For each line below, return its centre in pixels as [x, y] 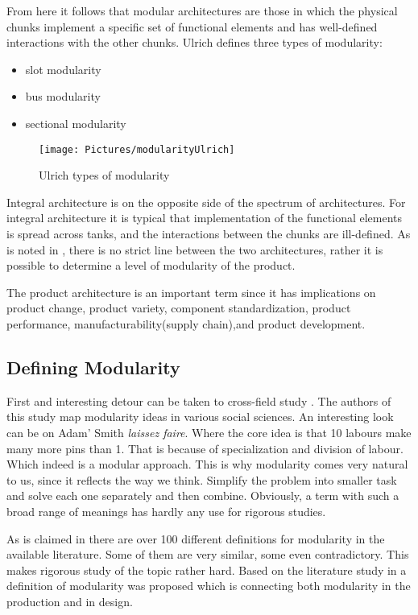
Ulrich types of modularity [104, 175]
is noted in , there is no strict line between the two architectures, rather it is [195, 249]
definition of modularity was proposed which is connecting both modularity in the [209, 586]
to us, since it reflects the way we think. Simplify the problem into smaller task [202, 479]
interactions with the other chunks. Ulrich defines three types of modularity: [195, 42]
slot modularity [63, 69]
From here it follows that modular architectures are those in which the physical [202, 10]
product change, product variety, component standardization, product [179, 308]
